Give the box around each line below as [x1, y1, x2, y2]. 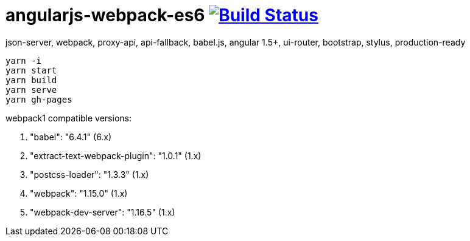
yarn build [5, 75, 57, 85]
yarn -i [5, 55, 42, 66]
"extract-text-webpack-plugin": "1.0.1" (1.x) [30, 150, 202, 161]
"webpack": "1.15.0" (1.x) [30, 188, 128, 199]
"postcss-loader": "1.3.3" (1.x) [30, 169, 149, 180]
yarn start [5, 65, 57, 75]
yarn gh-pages [5, 94, 72, 104]
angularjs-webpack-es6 [5, 5, 205, 25]
